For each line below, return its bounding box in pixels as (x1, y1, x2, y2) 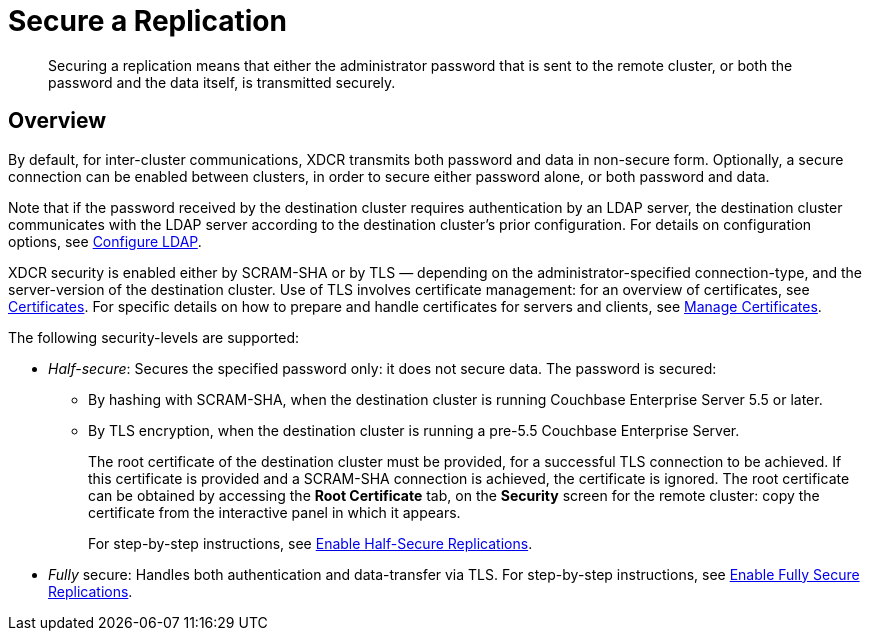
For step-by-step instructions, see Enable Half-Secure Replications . (88, 534, 533, 552)
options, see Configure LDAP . (8, 232, 202, 250)
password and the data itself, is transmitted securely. (48, 73, 396, 91)
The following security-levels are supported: (8, 328, 300, 346)
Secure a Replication (8, 4, 287, 38)
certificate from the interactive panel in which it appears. (88, 503, 461, 521)
